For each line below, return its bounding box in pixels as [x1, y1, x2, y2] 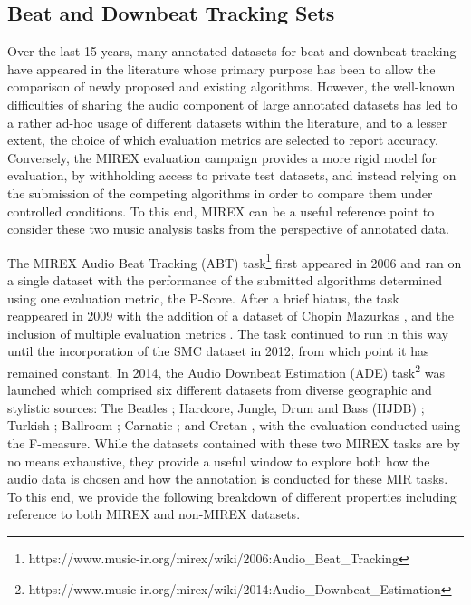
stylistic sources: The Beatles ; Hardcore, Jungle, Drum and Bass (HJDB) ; [7, 398, 425, 417]
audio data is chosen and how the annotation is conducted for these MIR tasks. [7, 469, 448, 488]
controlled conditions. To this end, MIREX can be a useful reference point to [7, 201, 435, 220]
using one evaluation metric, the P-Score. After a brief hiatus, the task [7, 288, 399, 307]
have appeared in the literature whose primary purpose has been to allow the [7, 59, 436, 78]
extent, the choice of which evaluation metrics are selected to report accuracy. [7, 130, 438, 149]
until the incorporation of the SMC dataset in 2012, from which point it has [7, 341, 429, 360]
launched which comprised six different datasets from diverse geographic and [7, 380, 432, 399]
